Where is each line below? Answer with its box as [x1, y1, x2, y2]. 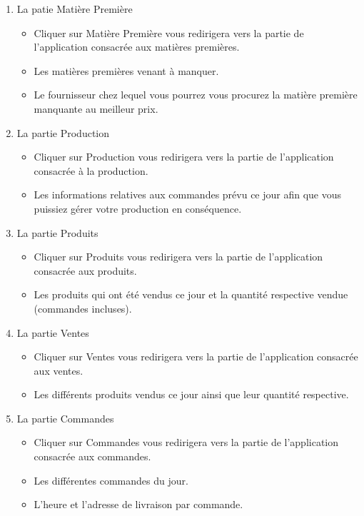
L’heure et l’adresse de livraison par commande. [34, 497, 243, 512]
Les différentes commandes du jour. [34, 472, 188, 487]
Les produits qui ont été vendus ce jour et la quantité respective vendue [34, 287, 348, 302]
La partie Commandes [16, 410, 114, 425]
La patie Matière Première [16, 1, 133, 16]
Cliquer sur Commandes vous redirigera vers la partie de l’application [34, 435, 339, 450]
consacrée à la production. [34, 163, 148, 178]
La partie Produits [16, 225, 98, 240]
